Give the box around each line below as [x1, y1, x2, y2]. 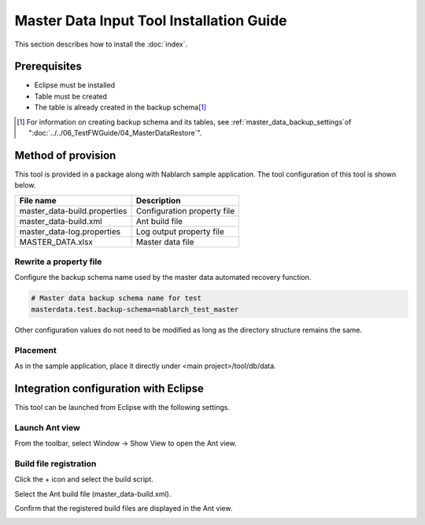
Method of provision [14, 148, 116, 162]
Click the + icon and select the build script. [14, 475, 153, 484]
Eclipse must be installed [34, 80, 116, 90]
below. [14, 181, 36, 190]
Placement [14, 344, 57, 356]
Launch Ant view [14, 422, 80, 433]
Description [135, 195, 181, 206]
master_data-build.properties [19, 205, 128, 216]
